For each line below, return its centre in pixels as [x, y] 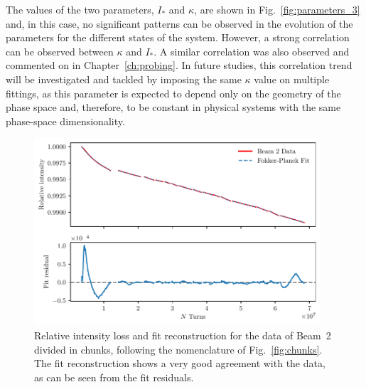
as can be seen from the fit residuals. [114, 377]
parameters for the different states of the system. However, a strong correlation [178, 37]
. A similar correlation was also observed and [252, 51]
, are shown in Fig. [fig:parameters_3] [277, 9]
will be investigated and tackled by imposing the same [124, 79]
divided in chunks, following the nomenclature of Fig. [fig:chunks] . [178, 349]
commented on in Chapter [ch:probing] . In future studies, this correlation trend [179, 65]
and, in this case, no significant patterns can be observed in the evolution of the [179, 23]
